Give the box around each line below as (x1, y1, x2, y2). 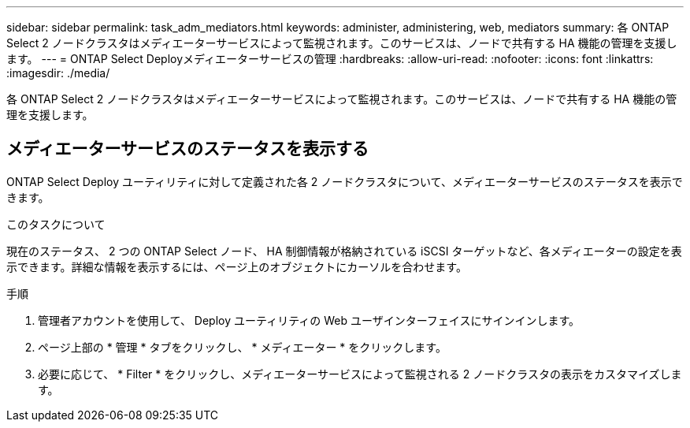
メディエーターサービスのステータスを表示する (6, 139, 369, 159)
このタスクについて (6, 217, 106, 231)
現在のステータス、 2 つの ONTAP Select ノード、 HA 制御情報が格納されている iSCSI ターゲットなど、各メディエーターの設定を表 (6, 244, 682, 258)
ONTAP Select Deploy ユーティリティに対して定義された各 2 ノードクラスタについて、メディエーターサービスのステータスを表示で (6, 174, 683, 188)
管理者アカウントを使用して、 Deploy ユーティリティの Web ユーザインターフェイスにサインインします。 (38, 313, 581, 327)
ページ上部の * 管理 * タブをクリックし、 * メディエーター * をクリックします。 (38, 340, 447, 354)
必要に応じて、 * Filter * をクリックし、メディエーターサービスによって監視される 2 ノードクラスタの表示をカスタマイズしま (38, 367, 682, 381)
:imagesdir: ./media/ (6, 66, 110, 80)
